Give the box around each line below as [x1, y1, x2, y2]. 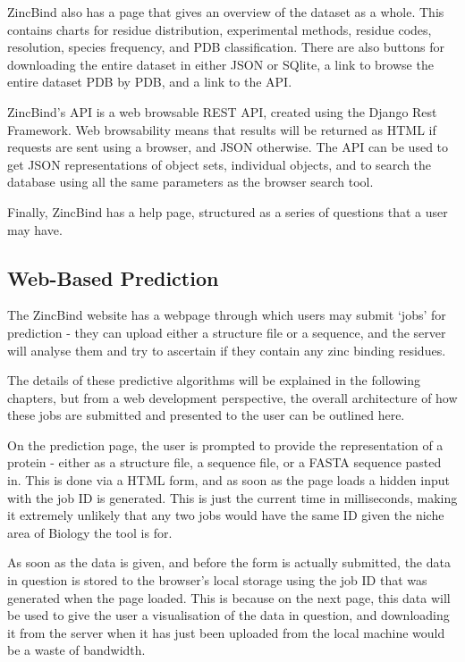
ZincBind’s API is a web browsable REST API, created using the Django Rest [7, 102, 437, 121]
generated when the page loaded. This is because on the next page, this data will [7, 588, 451, 607]
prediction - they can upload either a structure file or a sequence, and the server [7, 323, 446, 341]
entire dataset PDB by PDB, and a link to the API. [7, 72, 292, 91]
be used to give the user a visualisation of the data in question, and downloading [7, 606, 450, 624]
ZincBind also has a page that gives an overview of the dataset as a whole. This [7, 3, 444, 21]
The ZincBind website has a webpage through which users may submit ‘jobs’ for [7, 306, 446, 324]
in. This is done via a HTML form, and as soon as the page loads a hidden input [7, 471, 450, 490]
